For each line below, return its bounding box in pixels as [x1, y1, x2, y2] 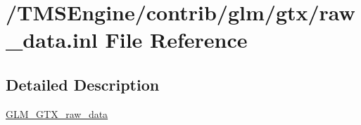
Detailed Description [6, 73, 160, 95]
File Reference [105, 25, 248, 54]
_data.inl [6, 25, 98, 54]
